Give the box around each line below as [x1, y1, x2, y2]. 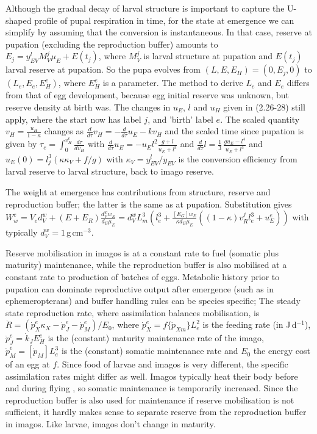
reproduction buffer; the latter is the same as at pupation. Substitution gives [5, 197, 292, 210]
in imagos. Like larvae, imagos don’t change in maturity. [5, 418, 216, 430]
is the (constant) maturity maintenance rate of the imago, [48, 331, 264, 344]
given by [5, 137, 37, 150]
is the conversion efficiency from [178, 152, 297, 165]
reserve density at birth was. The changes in [5, 100, 171, 113]
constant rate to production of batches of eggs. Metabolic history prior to [5, 270, 280, 283]
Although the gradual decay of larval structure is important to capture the [5, 2, 285, 14]
